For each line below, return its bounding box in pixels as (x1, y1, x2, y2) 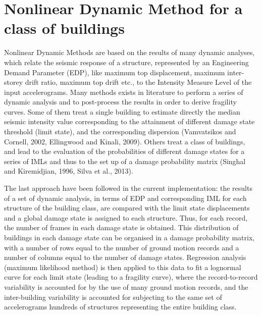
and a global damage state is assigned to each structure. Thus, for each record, (4, 212, 248, 223)
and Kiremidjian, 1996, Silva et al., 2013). (4, 166, 133, 176)
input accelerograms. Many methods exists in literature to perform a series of (4, 86, 243, 97)
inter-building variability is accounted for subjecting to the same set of (4, 291, 222, 302)
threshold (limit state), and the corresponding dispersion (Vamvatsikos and (4, 126, 236, 137)
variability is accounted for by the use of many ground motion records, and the (4, 281, 248, 292)
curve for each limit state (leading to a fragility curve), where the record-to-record (4, 272, 258, 282)
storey (4, 77, 23, 87)
